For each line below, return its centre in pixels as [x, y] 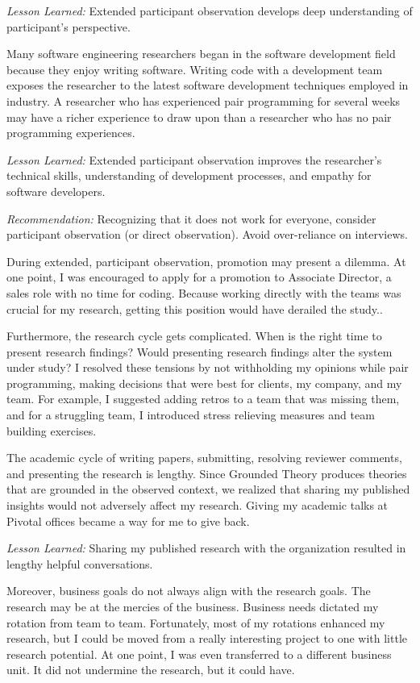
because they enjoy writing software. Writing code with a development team [195, 69]
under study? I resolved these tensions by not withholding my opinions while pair [208, 367]
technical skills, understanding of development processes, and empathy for [189, 175]
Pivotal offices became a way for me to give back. [128, 521]
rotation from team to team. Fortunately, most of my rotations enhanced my [196, 622]
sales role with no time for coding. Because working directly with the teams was [204, 292]
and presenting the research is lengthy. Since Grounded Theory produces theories [207, 473]
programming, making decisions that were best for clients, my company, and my [204, 383]
